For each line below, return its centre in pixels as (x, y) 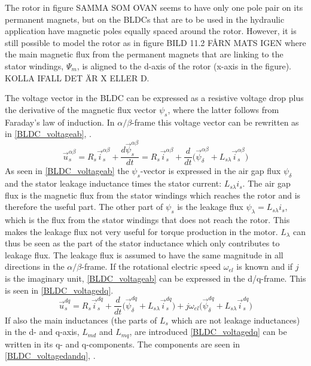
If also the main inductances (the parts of (81, 320)
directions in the (35, 266)
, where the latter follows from (223, 109)
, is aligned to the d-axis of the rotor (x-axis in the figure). (184, 65)
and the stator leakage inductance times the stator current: (113, 183)
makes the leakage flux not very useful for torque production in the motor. (141, 231)
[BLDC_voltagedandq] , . (50, 356)
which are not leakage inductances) (236, 320)
